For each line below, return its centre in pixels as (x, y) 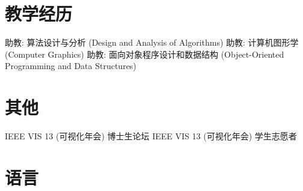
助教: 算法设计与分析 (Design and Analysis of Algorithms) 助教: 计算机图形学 (152, 42)
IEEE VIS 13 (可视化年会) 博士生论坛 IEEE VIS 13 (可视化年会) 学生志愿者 (151, 136)
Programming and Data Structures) (71, 66)
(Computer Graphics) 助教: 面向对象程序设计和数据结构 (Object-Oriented (145, 54)
